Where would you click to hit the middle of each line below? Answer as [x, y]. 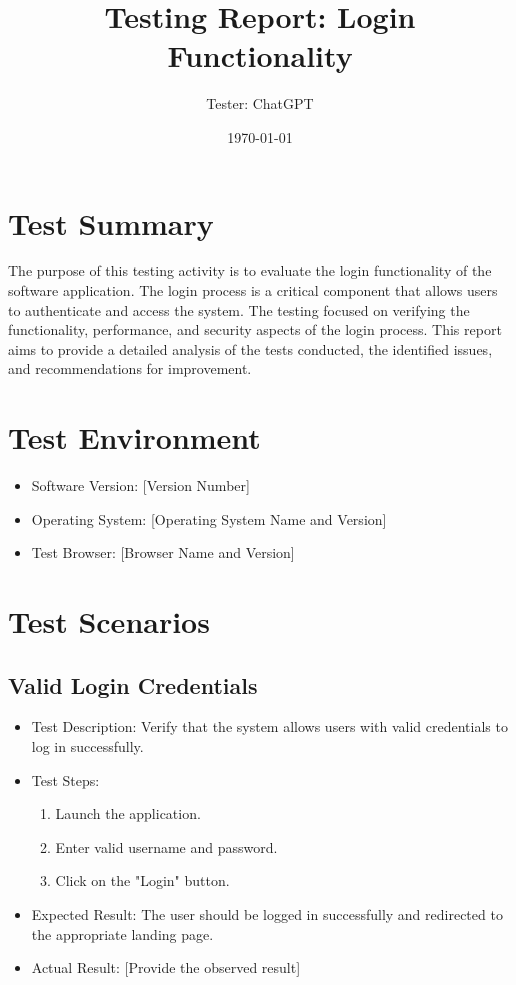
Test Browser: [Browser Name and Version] [163, 552]
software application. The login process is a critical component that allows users [253, 290]
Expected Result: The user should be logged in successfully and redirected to [267, 914]
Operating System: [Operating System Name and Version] [209, 518]
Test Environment [134, 437]
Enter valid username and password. [166, 846]
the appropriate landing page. [122, 933]
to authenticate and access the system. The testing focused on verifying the [239, 309]
